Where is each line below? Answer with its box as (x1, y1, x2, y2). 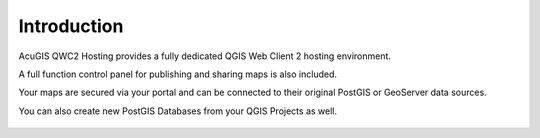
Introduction (18, 15, 124, 37)
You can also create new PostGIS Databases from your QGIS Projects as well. (18, 105, 337, 117)
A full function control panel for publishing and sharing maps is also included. (18, 68, 337, 80)
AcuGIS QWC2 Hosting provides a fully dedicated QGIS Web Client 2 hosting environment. (18, 50, 392, 62)
